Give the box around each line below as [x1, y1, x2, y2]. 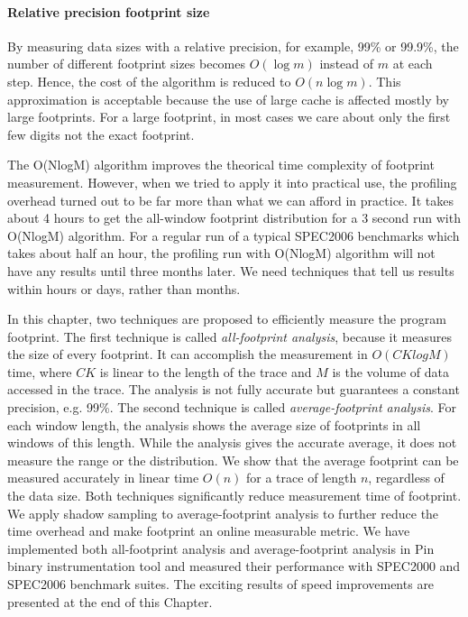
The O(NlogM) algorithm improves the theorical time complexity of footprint [7, 155, 435, 174]
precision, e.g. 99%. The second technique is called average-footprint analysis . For [7, 398, 456, 417]
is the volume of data [332, 362, 449, 381]
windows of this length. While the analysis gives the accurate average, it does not [7, 433, 457, 452]
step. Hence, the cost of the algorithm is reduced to [7, 71, 291, 90]
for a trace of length [246, 468, 357, 487]
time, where [7, 362, 72, 381]
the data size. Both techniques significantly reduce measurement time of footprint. [7, 486, 462, 505]
